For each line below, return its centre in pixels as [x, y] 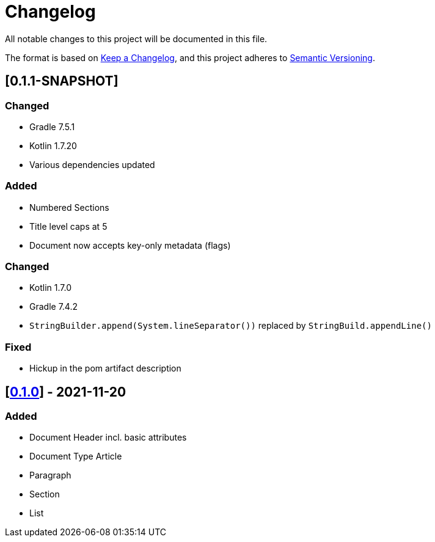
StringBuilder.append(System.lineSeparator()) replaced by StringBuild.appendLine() [231, 326]
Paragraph [50, 475]
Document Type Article [76, 456]
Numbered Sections [69, 207]
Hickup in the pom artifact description [105, 368]
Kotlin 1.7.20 [53, 145]
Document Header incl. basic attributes [108, 438]
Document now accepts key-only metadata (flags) [130, 245]
